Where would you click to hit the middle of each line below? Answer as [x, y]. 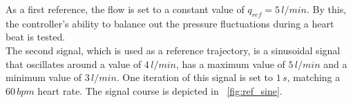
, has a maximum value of [230, 64]
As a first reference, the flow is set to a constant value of [125, 9]
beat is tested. [36, 37]
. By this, [327, 9]
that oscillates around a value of [74, 64]
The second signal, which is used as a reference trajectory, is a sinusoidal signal [173, 50]
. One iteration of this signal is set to [195, 77]
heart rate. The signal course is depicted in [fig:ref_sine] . [160, 90]
